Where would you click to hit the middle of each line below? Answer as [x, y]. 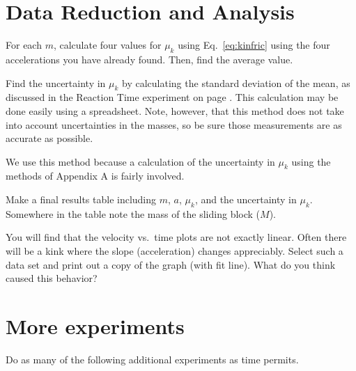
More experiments [95, 326]
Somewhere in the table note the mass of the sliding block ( [133, 213]
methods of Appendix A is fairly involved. [95, 176]
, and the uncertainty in [246, 199]
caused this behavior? [52, 278]
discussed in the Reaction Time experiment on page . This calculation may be [172, 97]
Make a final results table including [81, 199]
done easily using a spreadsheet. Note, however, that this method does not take [175, 110]
